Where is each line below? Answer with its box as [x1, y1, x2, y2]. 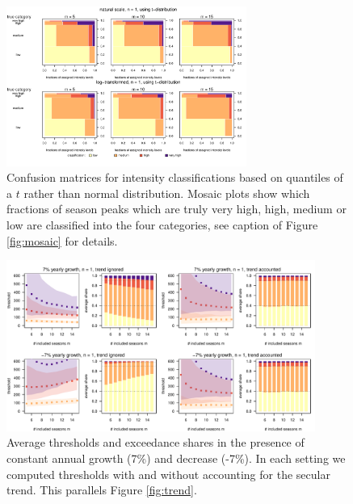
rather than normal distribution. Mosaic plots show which [23, 184, 310, 201]
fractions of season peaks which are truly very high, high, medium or [6, 200, 347, 217]
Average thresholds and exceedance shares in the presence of [6, 434, 305, 451]
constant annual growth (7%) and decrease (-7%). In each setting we [6, 450, 346, 467]
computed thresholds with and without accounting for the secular [6, 465, 330, 482]
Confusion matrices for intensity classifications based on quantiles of [6, 169, 343, 186]
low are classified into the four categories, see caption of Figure [6, 216, 318, 233]
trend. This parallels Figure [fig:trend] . [6, 481, 197, 498]
